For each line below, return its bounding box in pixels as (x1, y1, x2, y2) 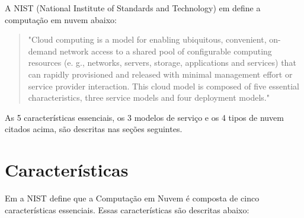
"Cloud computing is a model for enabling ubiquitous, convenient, (28, 33, 267, 46)
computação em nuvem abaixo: (5, 13, 117, 25)
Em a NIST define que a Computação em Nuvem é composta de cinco (5, 192, 260, 204)
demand (28, 44, 57, 57)
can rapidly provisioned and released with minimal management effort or (28, 68, 293, 80)
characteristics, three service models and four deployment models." (28, 91, 270, 104)
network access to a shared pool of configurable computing (59, 44, 272, 57)
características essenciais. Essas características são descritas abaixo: (5, 203, 249, 216)
